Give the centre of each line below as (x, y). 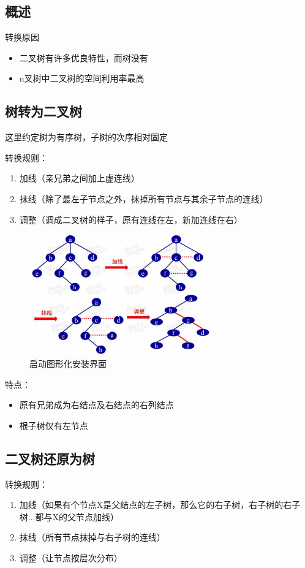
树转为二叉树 (43, 111)
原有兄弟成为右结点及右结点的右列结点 (96, 405)
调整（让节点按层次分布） (71, 558)
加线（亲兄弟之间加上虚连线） (79, 178)
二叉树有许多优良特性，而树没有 (84, 57)
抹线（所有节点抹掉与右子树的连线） (92, 537)
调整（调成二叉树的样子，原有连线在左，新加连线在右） (131, 219)
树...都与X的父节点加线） (69, 516)
